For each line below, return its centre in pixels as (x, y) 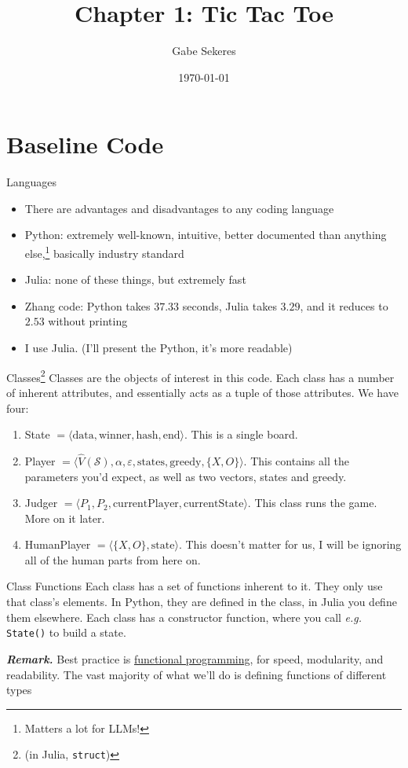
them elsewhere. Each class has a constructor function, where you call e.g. (184, 617)
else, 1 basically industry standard (104, 252)
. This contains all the (296, 460)
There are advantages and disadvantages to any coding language (179, 208)
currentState (214, 504)
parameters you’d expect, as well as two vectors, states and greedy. (186, 476)
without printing (88, 321)
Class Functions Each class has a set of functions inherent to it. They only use (195, 586)
